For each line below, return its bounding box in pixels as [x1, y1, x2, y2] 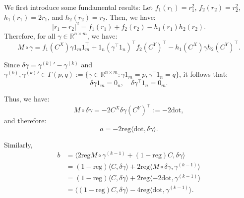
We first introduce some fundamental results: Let [4, 2, 153, 12]
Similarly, [4, 139, 33, 149]
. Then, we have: [105, 11, 156, 22]
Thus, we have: [4, 94, 50, 104]
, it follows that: [179, 69, 228, 79]
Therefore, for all [4, 30, 56, 41]
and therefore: [4, 115, 47, 126]
